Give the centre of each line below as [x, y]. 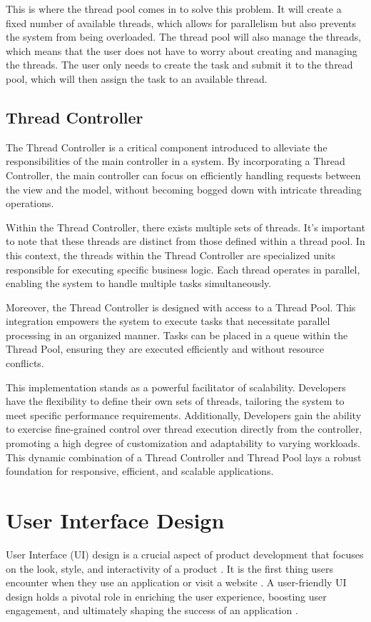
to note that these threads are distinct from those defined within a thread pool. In [185, 241]
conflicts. [25, 363]
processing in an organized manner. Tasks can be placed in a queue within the [177, 335]
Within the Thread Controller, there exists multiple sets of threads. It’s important [185, 227]
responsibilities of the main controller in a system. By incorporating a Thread [176, 161]
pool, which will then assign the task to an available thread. [137, 78]
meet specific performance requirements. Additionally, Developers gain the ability [184, 415]
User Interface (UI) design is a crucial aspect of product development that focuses [185, 554]
